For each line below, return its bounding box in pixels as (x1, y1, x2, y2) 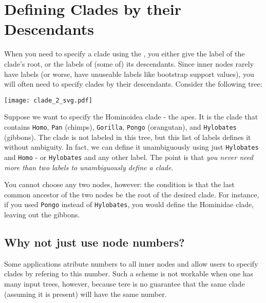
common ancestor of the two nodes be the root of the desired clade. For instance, (4, 189, 259, 199)
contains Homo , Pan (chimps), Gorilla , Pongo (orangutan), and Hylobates (4, 121, 237, 132)
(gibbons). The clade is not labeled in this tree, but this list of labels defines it (4, 131, 251, 142)
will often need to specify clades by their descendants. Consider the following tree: (4, 78, 262, 89)
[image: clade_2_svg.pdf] (4, 96, 92, 104)
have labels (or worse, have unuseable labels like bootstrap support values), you (4, 68, 254, 79)
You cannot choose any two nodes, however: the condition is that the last (4, 179, 235, 190)
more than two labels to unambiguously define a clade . (4, 161, 174, 172)
